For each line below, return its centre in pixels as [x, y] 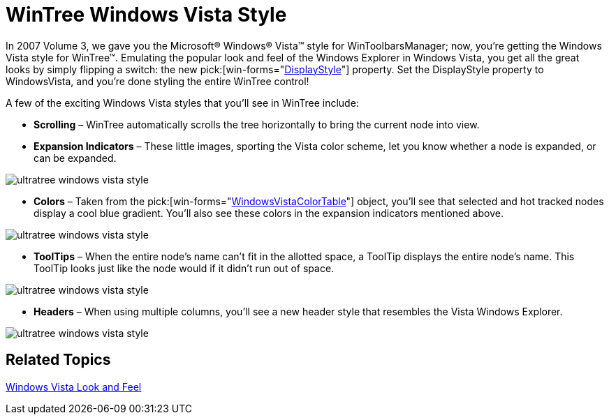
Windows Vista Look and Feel [74, 387]
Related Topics [58, 360]
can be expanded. [75, 158]
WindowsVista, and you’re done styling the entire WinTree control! [157, 81]
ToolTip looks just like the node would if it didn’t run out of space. [184, 268]
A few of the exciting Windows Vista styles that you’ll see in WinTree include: [182, 103]
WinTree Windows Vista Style [146, 15]
